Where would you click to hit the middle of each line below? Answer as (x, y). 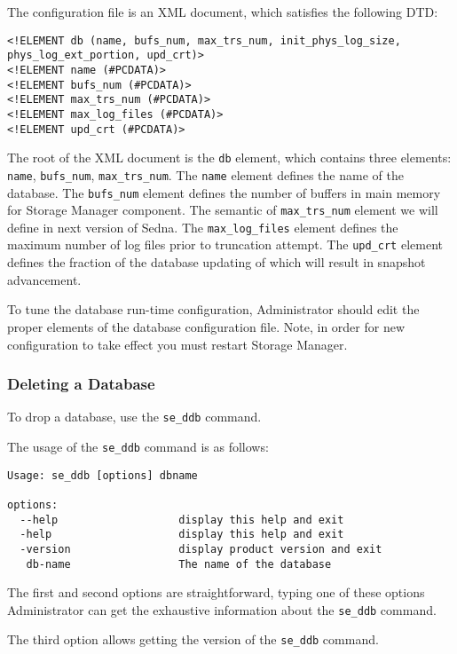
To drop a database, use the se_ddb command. (134, 417)
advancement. (44, 279)
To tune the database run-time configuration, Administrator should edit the (213, 309)
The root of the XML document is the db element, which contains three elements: (229, 158)
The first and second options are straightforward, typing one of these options (216, 592)
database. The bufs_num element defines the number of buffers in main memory (224, 192)
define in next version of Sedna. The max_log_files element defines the (203, 227)
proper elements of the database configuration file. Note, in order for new (206, 326)
